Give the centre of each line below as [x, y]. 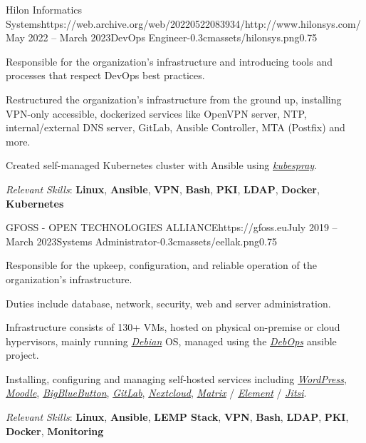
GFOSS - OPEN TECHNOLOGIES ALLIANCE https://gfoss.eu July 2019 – [172, 227]
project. [22, 355]
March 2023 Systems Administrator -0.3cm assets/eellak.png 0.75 [141, 241]
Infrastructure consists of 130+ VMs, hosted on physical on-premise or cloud [173, 327]
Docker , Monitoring [55, 431]
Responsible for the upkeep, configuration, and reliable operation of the [161, 265]
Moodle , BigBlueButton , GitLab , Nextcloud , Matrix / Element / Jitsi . [156, 393]
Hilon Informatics [44, 9]
